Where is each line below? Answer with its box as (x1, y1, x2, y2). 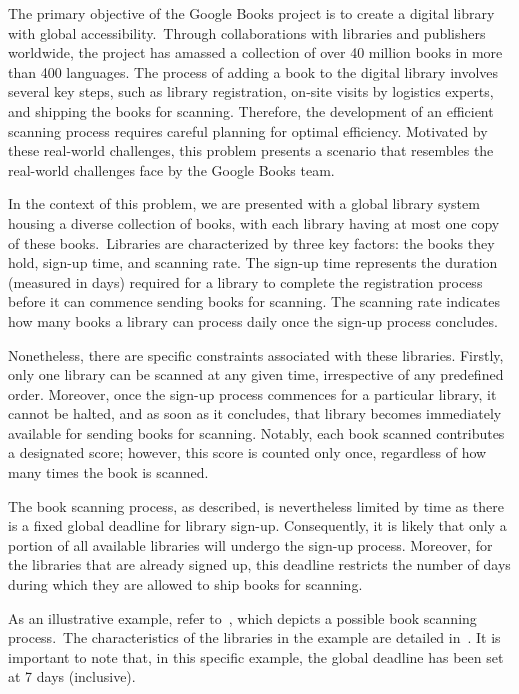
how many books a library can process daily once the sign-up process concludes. (8, 310, 498, 331)
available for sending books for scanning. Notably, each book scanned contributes (8, 422, 505, 443)
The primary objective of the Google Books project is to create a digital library (8, 3, 495, 23)
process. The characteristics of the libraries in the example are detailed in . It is (8, 627, 501, 648)
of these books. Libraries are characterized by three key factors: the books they (8, 232, 495, 253)
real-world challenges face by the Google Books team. (8, 159, 335, 180)
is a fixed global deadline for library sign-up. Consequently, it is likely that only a (8, 515, 507, 536)
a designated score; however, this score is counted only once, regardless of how (8, 442, 487, 463)
